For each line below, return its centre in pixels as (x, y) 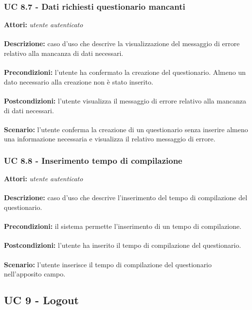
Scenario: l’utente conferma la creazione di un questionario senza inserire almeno (126, 129)
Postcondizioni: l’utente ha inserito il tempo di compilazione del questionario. (123, 245)
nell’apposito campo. (35, 274)
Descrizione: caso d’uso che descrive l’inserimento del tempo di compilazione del (126, 198)
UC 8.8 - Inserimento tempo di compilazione (93, 160)
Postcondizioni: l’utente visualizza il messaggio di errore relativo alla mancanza (125, 100)
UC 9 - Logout (41, 300)
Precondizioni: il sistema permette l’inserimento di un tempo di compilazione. (123, 226)
